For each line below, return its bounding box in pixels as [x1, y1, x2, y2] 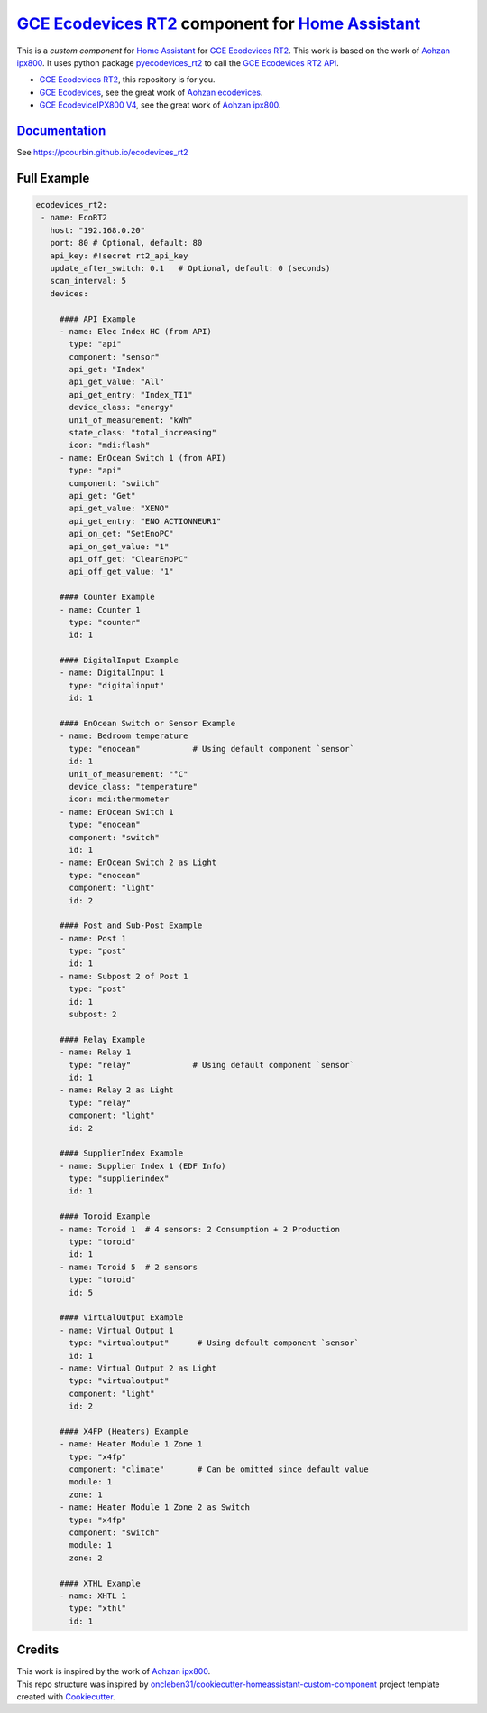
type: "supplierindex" [69, 1174, 170, 1184]
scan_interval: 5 [50, 276, 126, 286]
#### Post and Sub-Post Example [59, 921, 203, 931]
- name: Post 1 [59, 933, 126, 943]
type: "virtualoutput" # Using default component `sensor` [69, 1338, 360, 1348]
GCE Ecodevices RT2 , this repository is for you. [39, 74, 216, 85]
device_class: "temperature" [69, 782, 198, 791]
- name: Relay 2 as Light [59, 1085, 175, 1095]
